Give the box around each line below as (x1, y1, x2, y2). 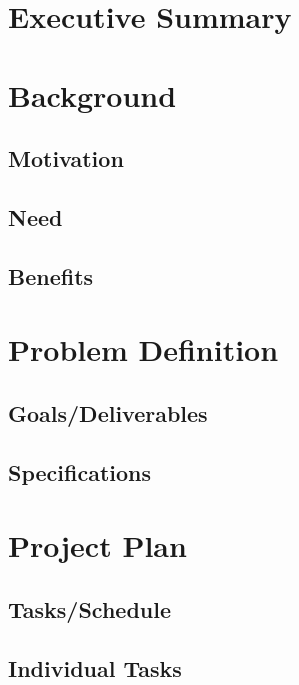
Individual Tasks (8, 652, 182, 683)
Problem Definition (8, 329, 279, 370)
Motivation (8, 143, 124, 174)
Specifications (8, 456, 152, 487)
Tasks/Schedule (8, 593, 171, 624)
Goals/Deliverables (8, 397, 208, 428)
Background (8, 74, 177, 115)
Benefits (8, 260, 94, 291)
